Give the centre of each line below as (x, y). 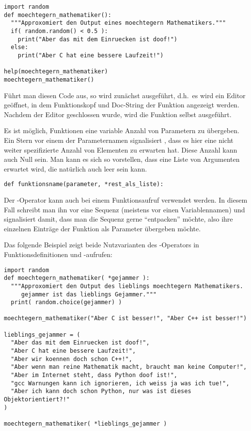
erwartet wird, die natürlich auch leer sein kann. (76, 168)
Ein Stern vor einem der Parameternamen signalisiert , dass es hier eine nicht (119, 140)
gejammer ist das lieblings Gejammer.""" (89, 294)
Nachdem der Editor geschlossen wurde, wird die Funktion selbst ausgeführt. (118, 114)
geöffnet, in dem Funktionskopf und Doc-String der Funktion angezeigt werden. (122, 105)
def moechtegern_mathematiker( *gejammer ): (77, 278)
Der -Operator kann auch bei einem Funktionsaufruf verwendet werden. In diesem (126, 199)
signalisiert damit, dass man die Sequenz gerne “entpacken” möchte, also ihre (118, 219)
